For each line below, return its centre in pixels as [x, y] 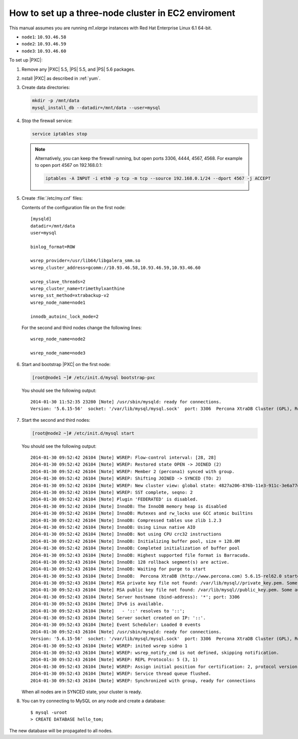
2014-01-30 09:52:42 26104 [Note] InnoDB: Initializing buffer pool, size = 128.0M [135, 541]
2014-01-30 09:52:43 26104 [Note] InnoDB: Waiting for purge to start [118, 569]
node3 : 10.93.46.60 [44, 51]
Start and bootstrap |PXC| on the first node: [66, 364]
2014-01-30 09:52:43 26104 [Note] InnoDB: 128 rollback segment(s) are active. [130, 562]
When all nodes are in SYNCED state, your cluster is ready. [82, 692]
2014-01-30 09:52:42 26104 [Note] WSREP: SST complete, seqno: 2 [112, 493]
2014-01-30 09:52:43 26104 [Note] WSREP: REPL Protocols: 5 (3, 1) [114, 660]
